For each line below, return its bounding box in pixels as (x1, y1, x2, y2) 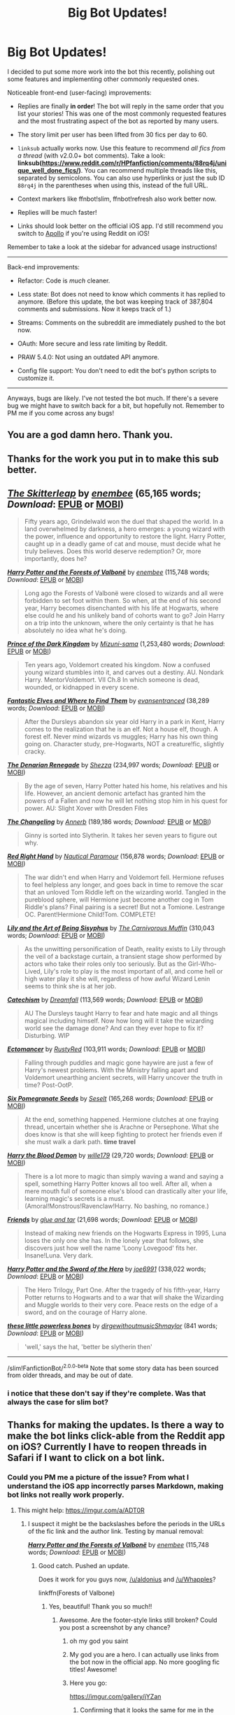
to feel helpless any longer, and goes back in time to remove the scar (24, 880, 224, 889)
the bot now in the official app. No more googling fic (69, 1658, 220, 1666)
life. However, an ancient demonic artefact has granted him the (24, 789, 206, 797)
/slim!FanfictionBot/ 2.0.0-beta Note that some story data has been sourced (7, 1362, 219, 1372)
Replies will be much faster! (17, 208, 97, 216)
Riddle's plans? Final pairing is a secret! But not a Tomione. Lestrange (24, 902, 225, 911)
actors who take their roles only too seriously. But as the (24, 960, 187, 968)
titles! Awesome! (69, 1665, 117, 1673)
